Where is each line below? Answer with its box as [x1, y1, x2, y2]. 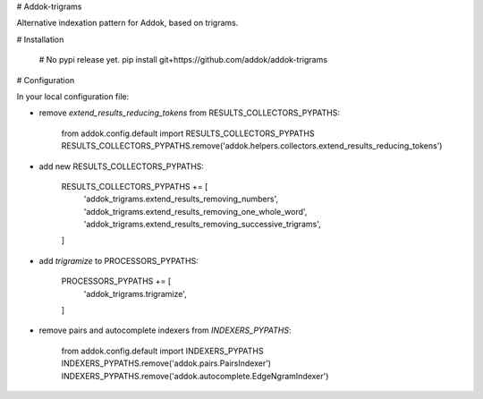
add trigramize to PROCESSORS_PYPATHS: [38, 255, 199, 266]
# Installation [16, 34, 64, 45]
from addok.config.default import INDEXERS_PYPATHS [61, 345, 264, 356]
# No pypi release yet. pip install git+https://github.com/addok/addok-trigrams [38, 55, 328, 65]
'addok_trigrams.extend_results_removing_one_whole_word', [83, 206, 308, 216]
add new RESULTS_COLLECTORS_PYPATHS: [38, 161, 205, 172]
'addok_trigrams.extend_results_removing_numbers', [83, 193, 279, 205]
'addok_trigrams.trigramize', [83, 288, 187, 299]
